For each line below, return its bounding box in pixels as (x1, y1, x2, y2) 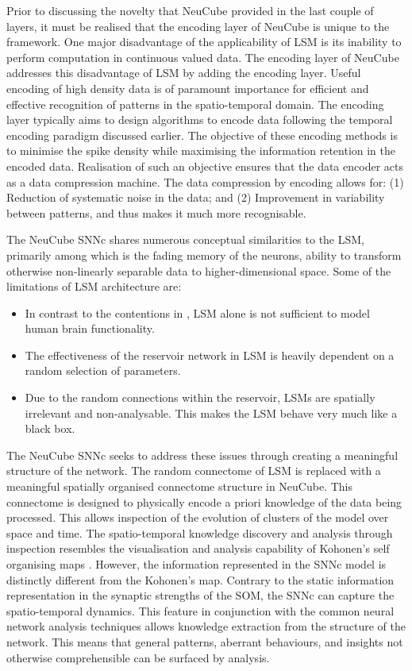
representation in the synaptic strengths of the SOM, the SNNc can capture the (6, 587, 395, 604)
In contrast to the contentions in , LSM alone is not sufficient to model (25, 304, 370, 321)
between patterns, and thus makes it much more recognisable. (6, 204, 306, 221)
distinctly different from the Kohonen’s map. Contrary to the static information (6, 571, 395, 588)
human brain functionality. (25, 320, 155, 337)
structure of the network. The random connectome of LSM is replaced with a (6, 462, 381, 479)
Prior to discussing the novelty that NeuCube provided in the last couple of (6, 2, 374, 18)
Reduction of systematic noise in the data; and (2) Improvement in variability (6, 189, 385, 206)
